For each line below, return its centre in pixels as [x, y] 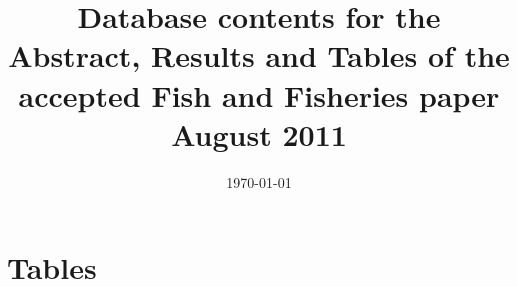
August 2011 [259, 133]
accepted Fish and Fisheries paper [259, 94]
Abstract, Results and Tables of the [259, 55]
